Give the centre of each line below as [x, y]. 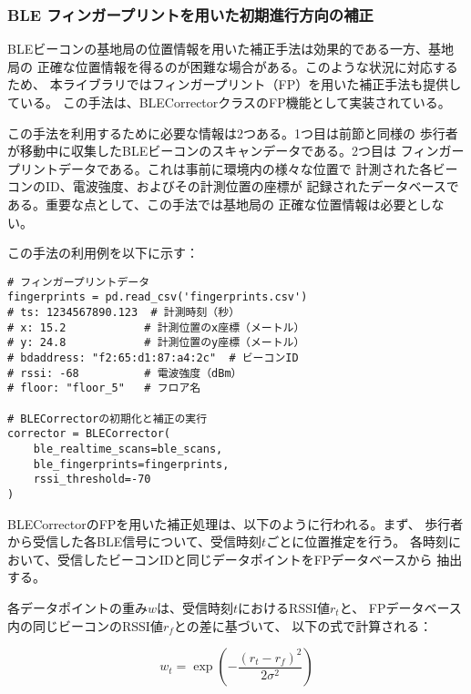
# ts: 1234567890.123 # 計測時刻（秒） [124, 313]
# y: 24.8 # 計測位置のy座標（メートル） [156, 343]
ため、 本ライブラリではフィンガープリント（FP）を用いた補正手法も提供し [235, 84]
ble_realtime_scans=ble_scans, [128, 449]
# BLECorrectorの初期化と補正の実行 [108, 418]
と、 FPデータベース [400, 607]
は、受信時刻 [195, 607]
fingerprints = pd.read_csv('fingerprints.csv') [158, 297]
